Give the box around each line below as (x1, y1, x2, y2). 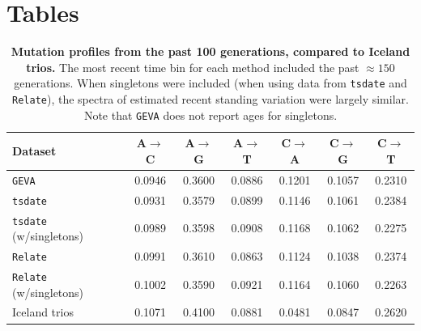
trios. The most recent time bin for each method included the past (26, 58, 359, 75)
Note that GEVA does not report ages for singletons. (83, 106, 338, 123)
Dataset (12, 142, 57, 159)
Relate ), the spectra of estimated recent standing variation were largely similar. (12, 90, 409, 107)
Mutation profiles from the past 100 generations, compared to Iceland (11, 43, 410, 60)
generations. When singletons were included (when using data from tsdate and (14, 74, 407, 91)
